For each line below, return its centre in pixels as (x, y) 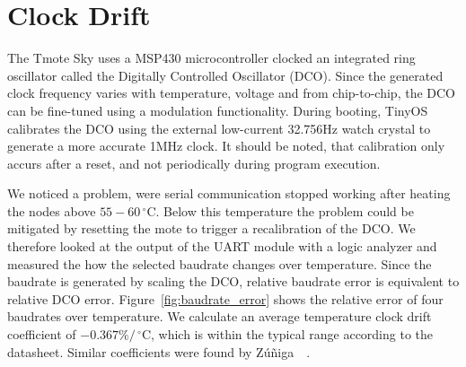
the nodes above (52, 210)
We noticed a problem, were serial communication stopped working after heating (229, 193)
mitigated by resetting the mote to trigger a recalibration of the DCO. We (211, 228)
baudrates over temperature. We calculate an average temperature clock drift (220, 316)
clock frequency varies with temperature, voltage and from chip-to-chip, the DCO (232, 93)
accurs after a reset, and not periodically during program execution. (194, 163)
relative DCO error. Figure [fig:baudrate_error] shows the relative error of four (225, 298)
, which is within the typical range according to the (292, 334)
